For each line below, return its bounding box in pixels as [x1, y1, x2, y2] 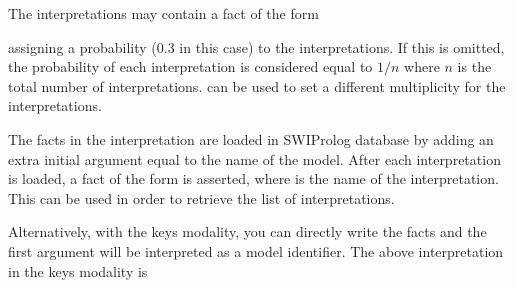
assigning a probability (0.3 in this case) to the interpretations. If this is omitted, [8, 36, 505, 57]
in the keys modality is [8, 260, 148, 281]
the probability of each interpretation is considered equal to [8, 56, 373, 77]
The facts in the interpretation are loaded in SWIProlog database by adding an [8, 128, 494, 149]
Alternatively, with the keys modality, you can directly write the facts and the [8, 221, 487, 242]
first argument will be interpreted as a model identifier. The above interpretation [8, 240, 504, 261]
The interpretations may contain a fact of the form [8, 3, 319, 23]
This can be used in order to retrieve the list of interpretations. [8, 187, 395, 208]
